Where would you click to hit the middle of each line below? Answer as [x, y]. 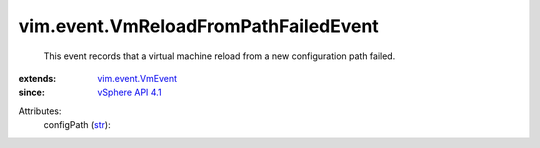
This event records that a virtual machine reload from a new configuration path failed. [219, 56]
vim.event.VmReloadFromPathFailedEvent [198, 26]
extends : [37, 78]
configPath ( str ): [77, 125]
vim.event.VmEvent [137, 78]
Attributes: [40, 111]
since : [31, 92]
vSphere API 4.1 [129, 92]
